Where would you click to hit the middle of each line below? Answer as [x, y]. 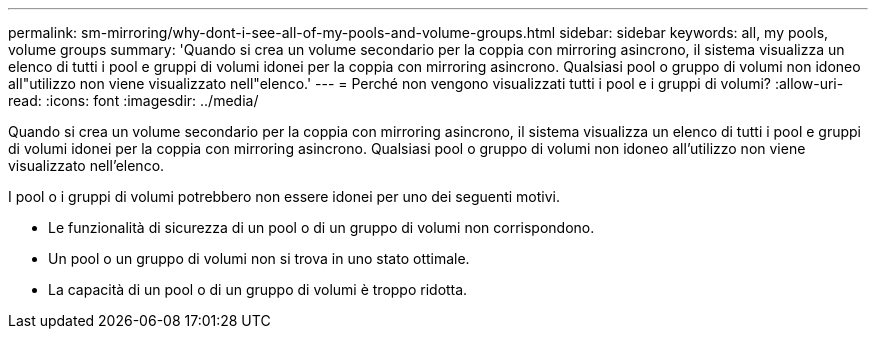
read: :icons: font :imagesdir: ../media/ [133, 100]
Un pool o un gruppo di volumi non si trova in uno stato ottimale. [259, 258]
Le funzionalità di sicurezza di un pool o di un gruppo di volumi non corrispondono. [321, 227]
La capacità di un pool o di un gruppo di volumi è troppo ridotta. [258, 289]
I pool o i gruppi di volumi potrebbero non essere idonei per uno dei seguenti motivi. [284, 196]
